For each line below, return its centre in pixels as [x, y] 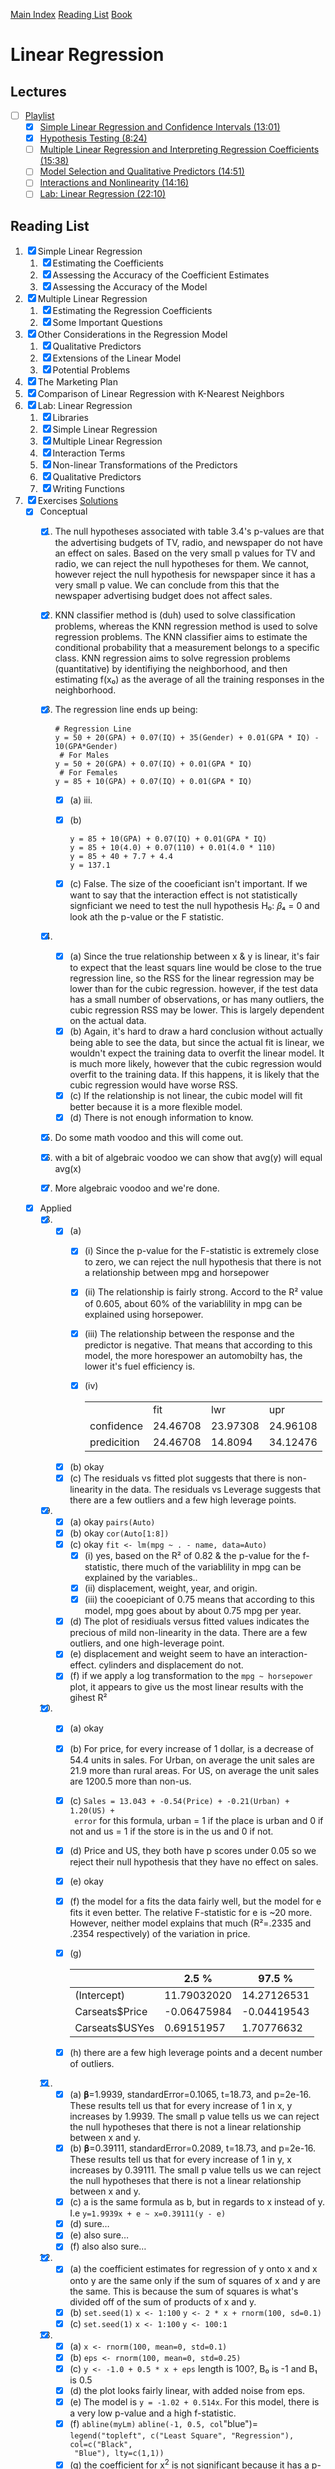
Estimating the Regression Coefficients [132, 311]
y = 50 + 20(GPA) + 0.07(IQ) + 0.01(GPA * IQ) [153, 764]
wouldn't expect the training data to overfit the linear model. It [197, 1053]
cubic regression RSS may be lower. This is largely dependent [197, 1010]
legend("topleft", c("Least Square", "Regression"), [182, 2436]
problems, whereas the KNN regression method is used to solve [186, 626]
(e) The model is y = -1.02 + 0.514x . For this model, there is [194, 2401]
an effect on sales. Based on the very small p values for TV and [185, 553]
